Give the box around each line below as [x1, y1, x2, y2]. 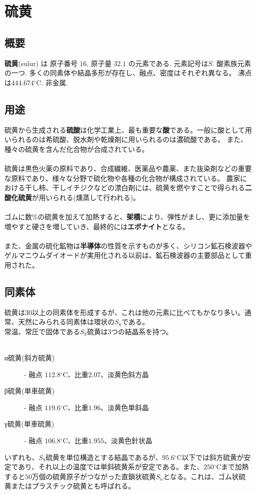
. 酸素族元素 [212, 58, 251, 68]
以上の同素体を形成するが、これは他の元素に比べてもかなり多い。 [32, 307, 245, 317]
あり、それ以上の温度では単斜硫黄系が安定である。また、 [18, 461, 204, 472]
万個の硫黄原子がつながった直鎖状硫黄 [32, 471, 156, 481]
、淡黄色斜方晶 [100, 369, 149, 379]
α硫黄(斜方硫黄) [4, 353, 55, 363]
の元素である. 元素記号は [128, 58, 208, 68]
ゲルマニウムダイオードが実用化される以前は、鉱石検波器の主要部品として [4, 250, 245, 260]
